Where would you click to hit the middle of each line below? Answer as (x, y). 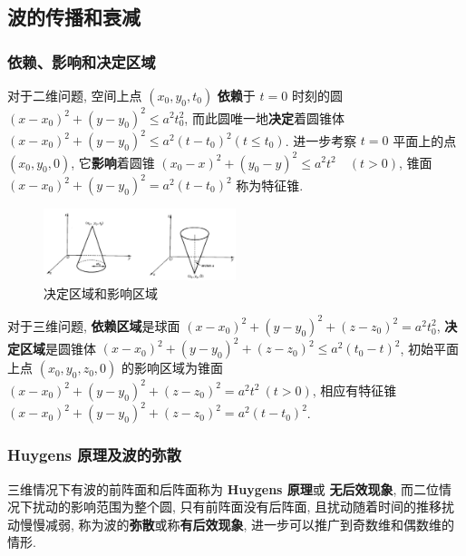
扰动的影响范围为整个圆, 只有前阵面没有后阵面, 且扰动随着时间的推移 (237, 507)
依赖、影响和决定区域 (82, 61)
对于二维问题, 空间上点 (75, 95)
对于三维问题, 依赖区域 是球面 (94, 325)
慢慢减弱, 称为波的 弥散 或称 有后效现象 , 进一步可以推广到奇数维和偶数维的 (237, 524)
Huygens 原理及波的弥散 (94, 455)
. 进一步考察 (321, 140)
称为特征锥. (270, 184)
